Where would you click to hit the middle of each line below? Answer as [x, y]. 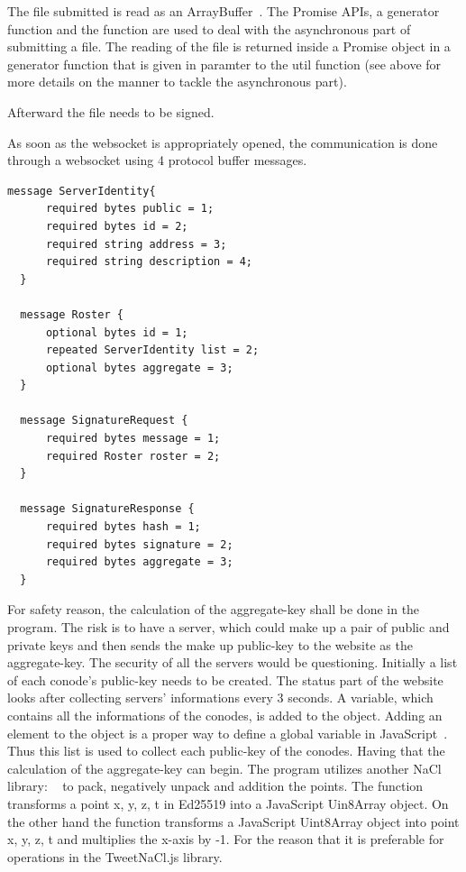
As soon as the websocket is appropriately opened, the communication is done [223, 142]
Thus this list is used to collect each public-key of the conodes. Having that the [226, 751]
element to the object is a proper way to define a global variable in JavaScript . [228, 733]
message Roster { [72, 314]
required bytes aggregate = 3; [139, 562]
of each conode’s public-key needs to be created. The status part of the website [225, 679]
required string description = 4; [149, 262]
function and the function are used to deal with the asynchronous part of [209, 28]
